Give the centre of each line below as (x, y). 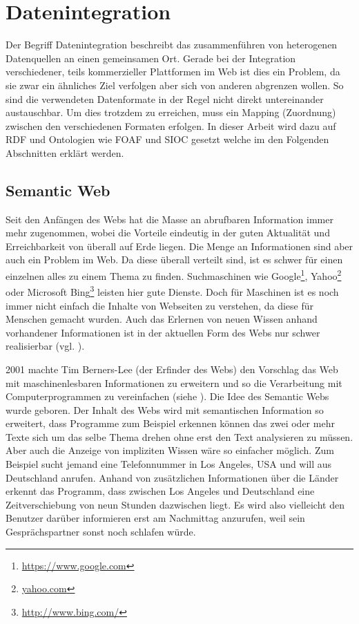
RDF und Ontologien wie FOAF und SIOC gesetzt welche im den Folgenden (167, 139)
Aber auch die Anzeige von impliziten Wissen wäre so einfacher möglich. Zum (170, 450)
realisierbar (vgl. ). (45, 346)
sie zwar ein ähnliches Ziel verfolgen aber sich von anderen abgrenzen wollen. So (175, 85)
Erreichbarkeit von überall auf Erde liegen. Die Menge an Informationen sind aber (179, 246)
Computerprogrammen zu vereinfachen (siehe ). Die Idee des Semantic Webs (167, 396)
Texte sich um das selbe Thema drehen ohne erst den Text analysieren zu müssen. (179, 436)
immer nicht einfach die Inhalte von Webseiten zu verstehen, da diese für (159, 305)
